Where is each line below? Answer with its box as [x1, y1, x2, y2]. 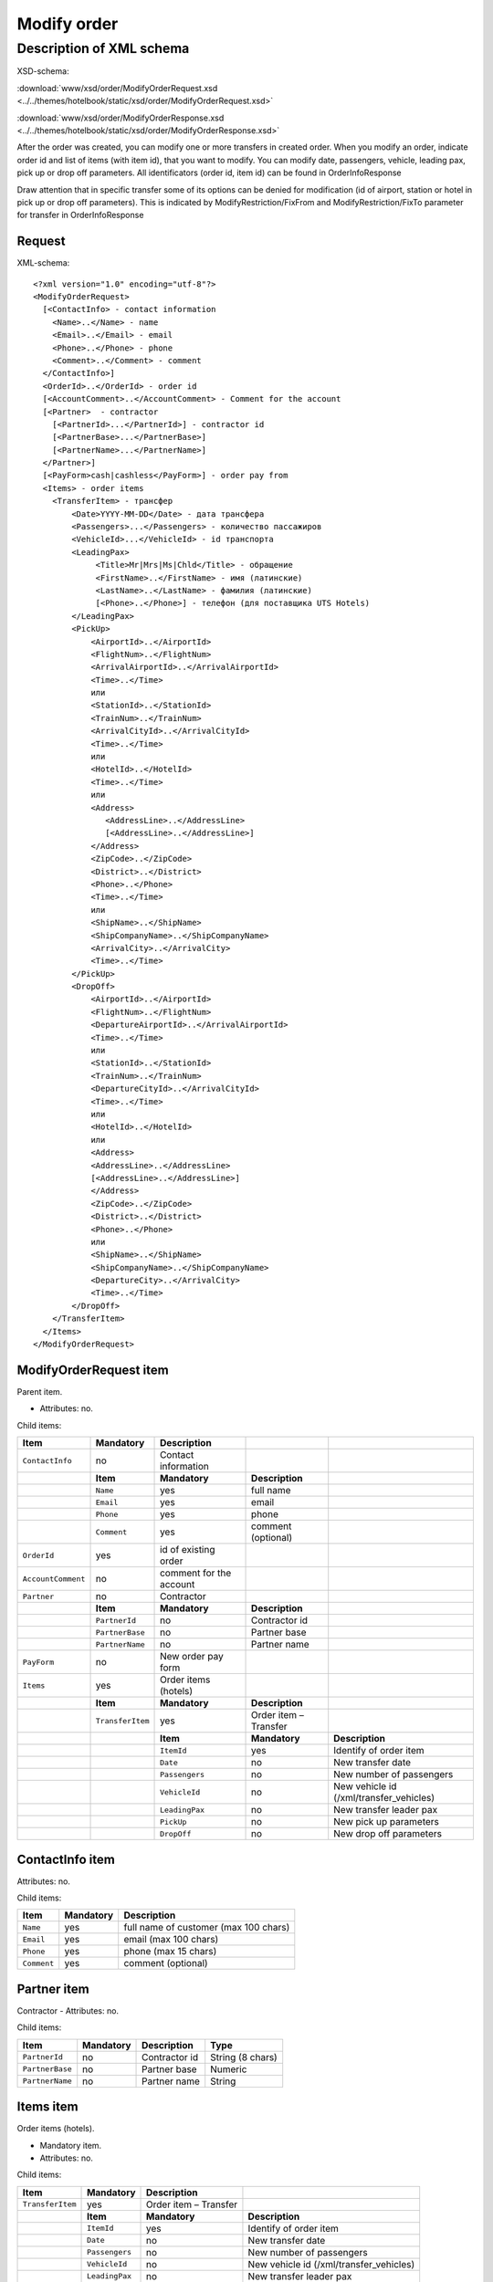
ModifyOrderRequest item [16, 1362, 169, 1377]
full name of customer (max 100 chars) [123, 1921, 290, 1934]
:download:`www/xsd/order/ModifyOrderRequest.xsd [16, 82, 218, 93]
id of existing [160, 1544, 215, 1556]
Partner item [16, 1981, 90, 1996]
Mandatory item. [39, 2140, 102, 2151]
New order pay [160, 1650, 224, 1663]
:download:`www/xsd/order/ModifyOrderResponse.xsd [16, 112, 225, 123]
